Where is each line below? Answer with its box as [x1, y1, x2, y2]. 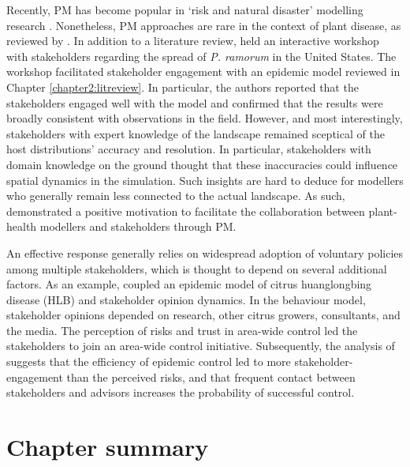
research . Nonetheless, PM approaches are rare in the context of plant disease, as [6, 17, 401, 33]
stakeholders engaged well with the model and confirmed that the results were [6, 94, 383, 111]
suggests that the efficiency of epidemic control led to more [6, 353, 291, 370]
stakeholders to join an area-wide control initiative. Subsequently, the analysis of [6, 337, 395, 354]
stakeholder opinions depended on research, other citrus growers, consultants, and [6, 307, 401, 323]
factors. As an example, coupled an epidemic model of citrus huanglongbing [6, 276, 372, 292]
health [6, 218, 37, 235]
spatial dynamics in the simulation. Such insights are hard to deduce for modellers [6, 171, 404, 188]
